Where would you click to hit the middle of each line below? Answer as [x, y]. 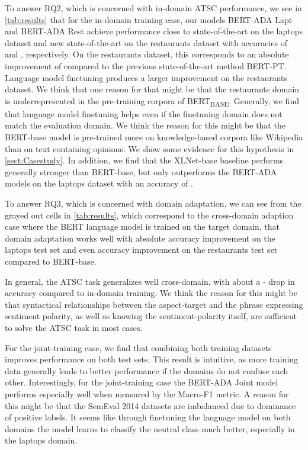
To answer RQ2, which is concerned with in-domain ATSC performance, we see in [153, 8]
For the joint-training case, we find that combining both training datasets [138, 347]
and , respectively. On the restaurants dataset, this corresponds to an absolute [147, 54]
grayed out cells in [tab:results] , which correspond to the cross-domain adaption [149, 215]
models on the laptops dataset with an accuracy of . [99, 183]
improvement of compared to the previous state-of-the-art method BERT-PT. [146, 65]
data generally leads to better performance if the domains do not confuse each [147, 370]
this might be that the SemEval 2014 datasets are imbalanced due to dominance [150, 405]
